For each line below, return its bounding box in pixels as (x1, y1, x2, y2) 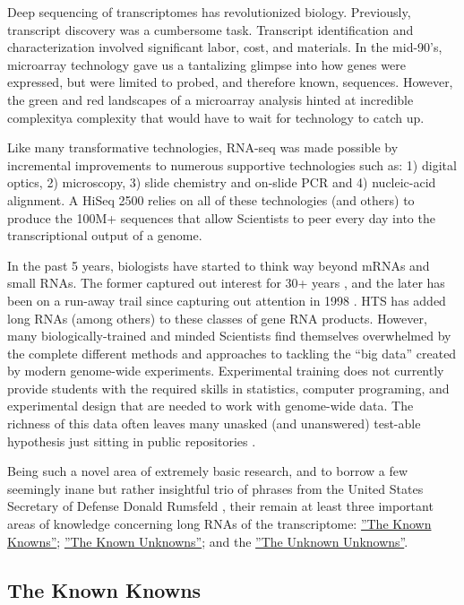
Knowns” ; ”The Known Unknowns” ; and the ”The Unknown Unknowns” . (7, 532, 408, 550)
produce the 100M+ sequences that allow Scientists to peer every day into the (7, 208, 435, 227)
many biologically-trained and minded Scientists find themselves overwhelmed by (7, 326, 451, 345)
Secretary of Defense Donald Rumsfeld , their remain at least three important (7, 497, 434, 515)
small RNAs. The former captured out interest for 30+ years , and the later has (7, 273, 445, 292)
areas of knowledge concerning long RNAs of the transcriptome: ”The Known (7, 514, 432, 533)
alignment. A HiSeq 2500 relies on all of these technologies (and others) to (7, 190, 415, 209)
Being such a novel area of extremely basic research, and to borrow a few (7, 462, 408, 480)
